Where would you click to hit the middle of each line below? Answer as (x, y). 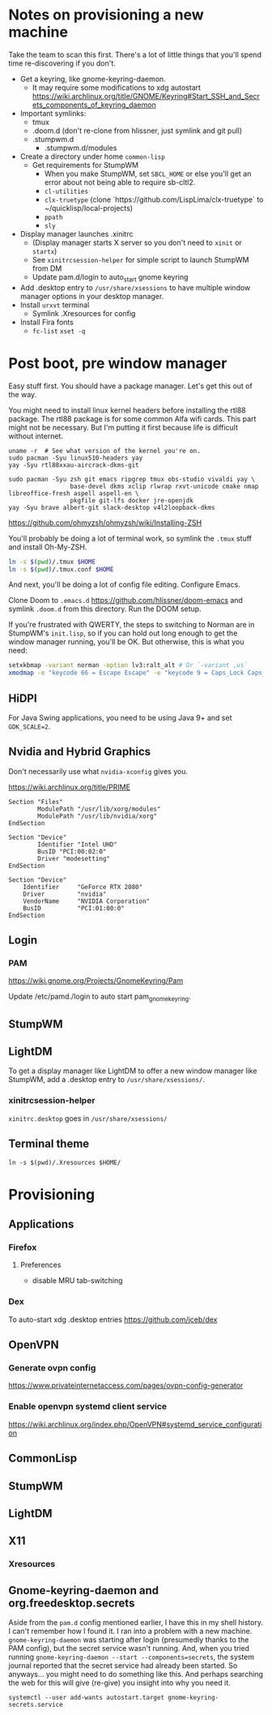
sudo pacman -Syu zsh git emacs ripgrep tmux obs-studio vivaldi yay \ (132, 479)
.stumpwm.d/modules (81, 148)
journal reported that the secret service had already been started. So (123, 1666)
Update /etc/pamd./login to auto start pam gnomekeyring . (100, 997)
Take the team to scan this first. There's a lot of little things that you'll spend (135, 54)
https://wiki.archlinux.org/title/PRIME (70, 787)
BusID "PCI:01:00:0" (74, 908)
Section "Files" (36, 802)
